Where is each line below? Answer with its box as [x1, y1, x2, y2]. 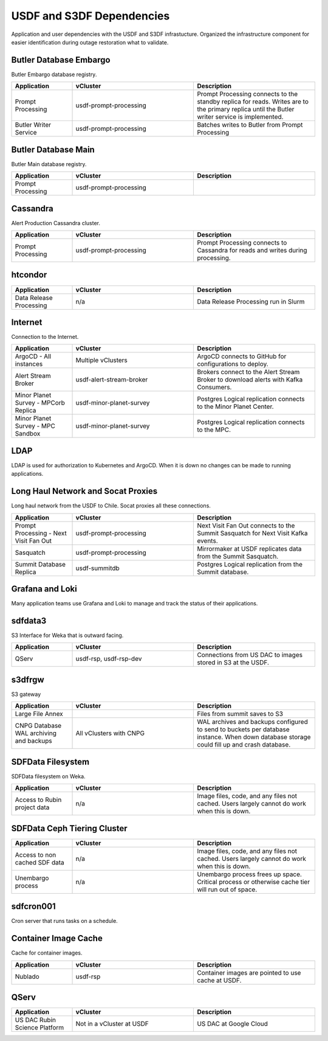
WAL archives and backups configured [197, 718, 308, 726]
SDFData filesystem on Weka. [11, 773, 86, 780]
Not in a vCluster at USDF [75, 1020, 149, 1028]
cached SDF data [15, 858, 65, 866]
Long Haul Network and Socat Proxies [11, 486, 158, 496]
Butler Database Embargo [11, 55, 111, 65]
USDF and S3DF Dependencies [11, 9, 170, 23]
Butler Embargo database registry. [11, 71, 97, 78]
